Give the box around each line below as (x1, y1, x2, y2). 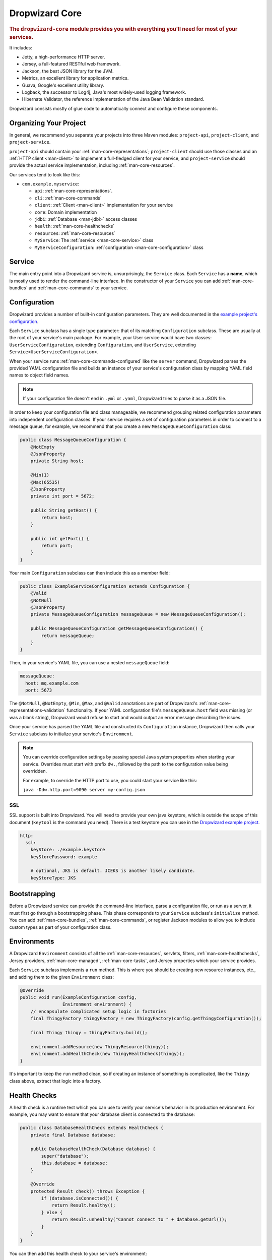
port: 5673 (25, 687, 52, 693)
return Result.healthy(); (51, 1203, 116, 1208)
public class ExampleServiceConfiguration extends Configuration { (20, 583, 190, 589)
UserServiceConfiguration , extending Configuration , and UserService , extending (9, 342, 196, 348)
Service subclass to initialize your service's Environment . (9, 731, 133, 737)
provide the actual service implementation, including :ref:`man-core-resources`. (9, 162, 175, 168)
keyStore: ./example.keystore (30, 847, 105, 853)
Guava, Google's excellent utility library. (22, 82, 104, 88)
